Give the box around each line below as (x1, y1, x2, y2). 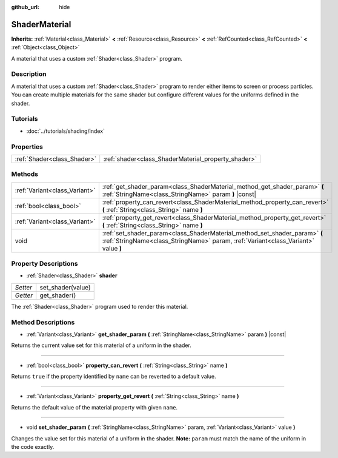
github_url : (11, 4, 39, 10)
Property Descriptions (11, 260, 78, 268)
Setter (15, 283, 33, 291)
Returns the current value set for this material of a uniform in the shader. (11, 342, 192, 349)
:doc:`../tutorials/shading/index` (26, 127, 105, 135)
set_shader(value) (39, 283, 91, 291)
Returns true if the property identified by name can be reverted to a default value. (11, 373, 216, 380)
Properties (11, 143, 44, 151)
